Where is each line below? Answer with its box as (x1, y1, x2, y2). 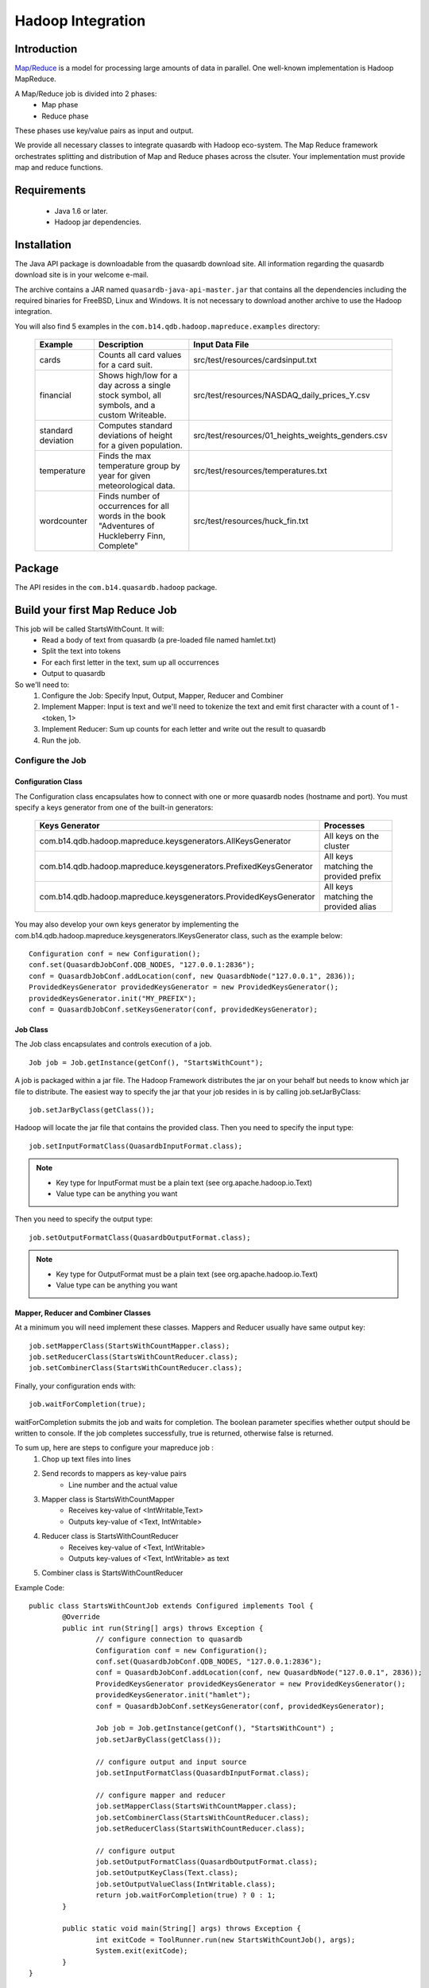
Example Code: (14, 1582, 65, 1592)
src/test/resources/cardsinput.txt (193, 355, 317, 366)
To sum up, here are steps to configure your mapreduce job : (14, 1443, 214, 1453)
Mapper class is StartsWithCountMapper (41, 1494, 175, 1504)
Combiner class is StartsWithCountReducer (41, 1568, 184, 1578)
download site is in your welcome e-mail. (14, 270, 149, 280)
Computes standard (98, 420, 172, 431)
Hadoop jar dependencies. (54, 217, 142, 227)
